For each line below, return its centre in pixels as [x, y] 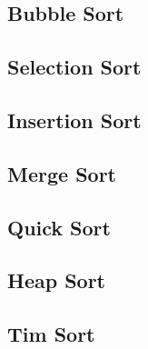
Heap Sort [57, 280]
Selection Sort [74, 67]
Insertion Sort [74, 120]
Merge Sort [62, 173]
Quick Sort [59, 227]
